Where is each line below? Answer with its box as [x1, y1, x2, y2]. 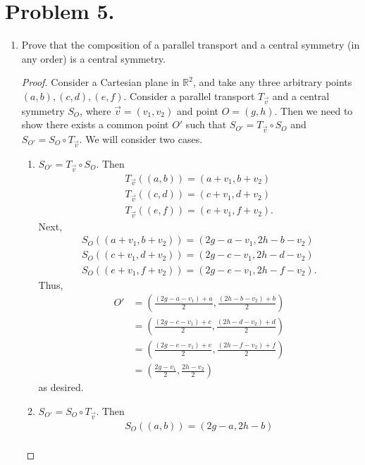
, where [80, 103, 111, 118]
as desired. [38, 380, 84, 395]
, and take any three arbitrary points [192, 75, 352, 89]
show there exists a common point [21, 117, 169, 132]
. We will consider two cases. [79, 132, 203, 146]
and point [176, 103, 219, 118]
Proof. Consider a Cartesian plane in [21, 75, 180, 89]
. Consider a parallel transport [123, 88, 255, 103]
